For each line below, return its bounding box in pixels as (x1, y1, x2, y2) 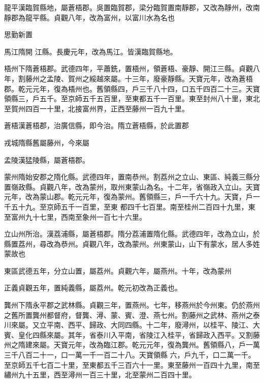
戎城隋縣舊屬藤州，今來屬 (4, 137, 89, 148)
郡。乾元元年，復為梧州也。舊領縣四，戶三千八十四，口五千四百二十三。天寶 (4, 83, 260, 94)
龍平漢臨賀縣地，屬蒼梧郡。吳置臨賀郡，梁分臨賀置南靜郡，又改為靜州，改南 (4, 2, 260, 12)
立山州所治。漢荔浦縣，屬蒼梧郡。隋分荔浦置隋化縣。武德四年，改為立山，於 (4, 228, 260, 239)
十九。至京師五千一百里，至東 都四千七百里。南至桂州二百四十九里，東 (18, 201, 255, 212)
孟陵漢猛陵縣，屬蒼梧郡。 (4, 154, 89, 165)
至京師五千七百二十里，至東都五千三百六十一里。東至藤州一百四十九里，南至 (4, 359, 260, 370)
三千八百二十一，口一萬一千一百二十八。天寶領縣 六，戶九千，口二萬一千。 (4, 349, 255, 360)
